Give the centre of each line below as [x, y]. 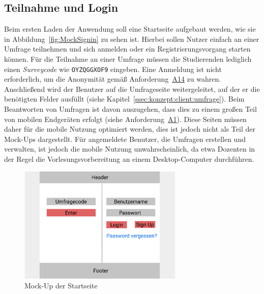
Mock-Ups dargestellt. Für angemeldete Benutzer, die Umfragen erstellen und [125, 139]
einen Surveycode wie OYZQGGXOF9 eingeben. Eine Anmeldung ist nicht [113, 69]
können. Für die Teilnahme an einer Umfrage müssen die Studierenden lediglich [128, 58]
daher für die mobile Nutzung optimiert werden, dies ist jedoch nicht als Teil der [130, 129]
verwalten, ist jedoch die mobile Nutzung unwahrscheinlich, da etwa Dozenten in [130, 149]
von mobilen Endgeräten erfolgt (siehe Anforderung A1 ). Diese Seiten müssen [125, 119]
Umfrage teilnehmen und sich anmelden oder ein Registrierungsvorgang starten [127, 49]
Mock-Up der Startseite [61, 286]
